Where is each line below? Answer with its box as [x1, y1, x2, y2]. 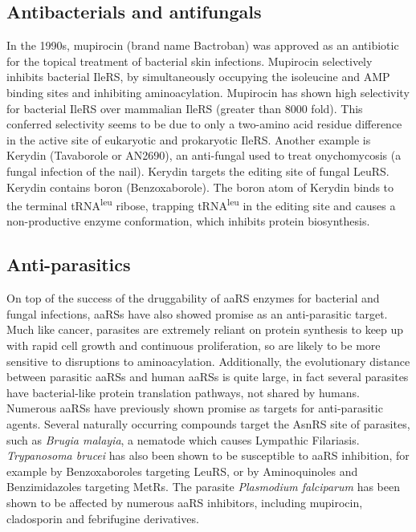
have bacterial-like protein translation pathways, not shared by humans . [6, 384, 360, 400]
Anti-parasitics [6, 252, 131, 277]
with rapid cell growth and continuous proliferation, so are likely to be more [6, 336, 381, 353]
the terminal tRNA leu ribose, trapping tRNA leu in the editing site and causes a [6, 195, 396, 213]
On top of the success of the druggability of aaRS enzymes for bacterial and [6, 290, 380, 307]
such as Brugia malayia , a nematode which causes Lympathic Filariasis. [6, 431, 360, 448]
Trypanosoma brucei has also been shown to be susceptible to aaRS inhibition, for [6, 447, 410, 464]
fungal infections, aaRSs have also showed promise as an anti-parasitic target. [6, 305, 388, 322]
